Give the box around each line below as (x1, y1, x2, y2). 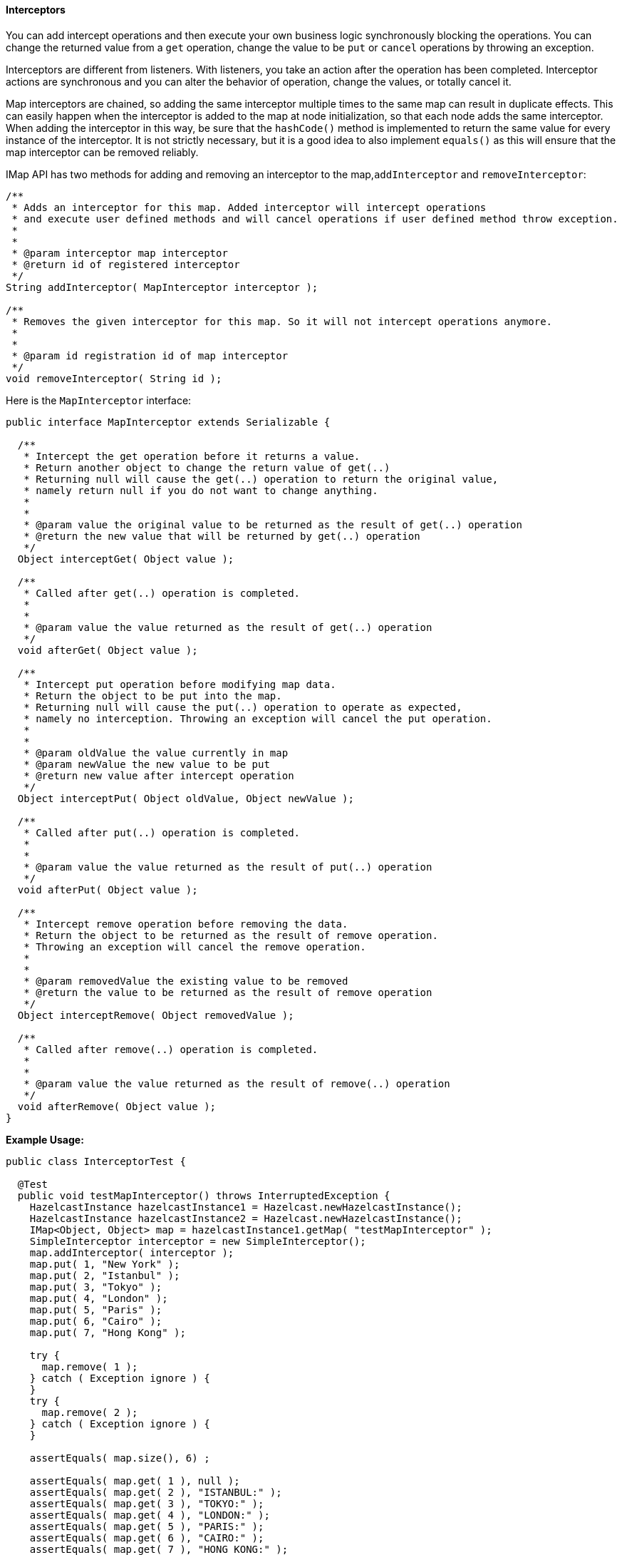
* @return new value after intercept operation (24, 769, 294, 781)
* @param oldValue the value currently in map (24, 746, 289, 759)
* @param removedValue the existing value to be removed (24, 975, 348, 987)
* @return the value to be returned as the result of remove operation (24, 986, 432, 998)
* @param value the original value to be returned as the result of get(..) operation (24, 518, 522, 530)
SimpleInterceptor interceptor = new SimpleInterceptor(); (29, 1235, 366, 1247)
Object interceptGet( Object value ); (17, 553, 234, 565)
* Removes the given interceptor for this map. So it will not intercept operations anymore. (11, 315, 553, 327)
